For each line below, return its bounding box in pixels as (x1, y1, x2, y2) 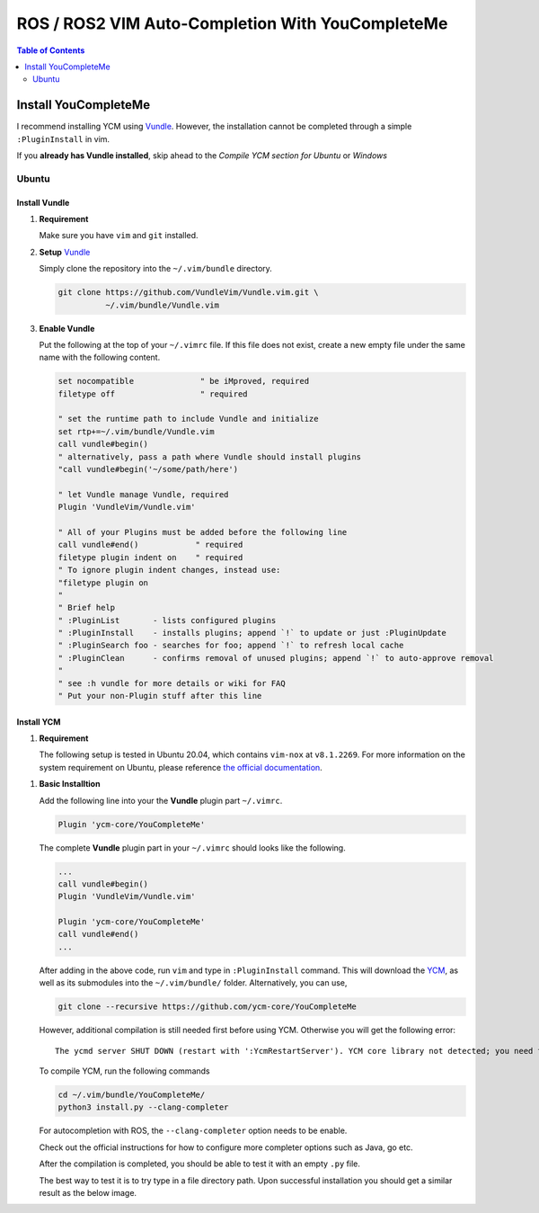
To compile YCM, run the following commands (39, 1066, 210, 1076)
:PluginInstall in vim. (16, 133, 110, 144)
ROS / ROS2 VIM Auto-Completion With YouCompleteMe (16, 13, 448, 33)
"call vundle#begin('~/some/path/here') (57, 464, 238, 474)
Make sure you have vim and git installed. (39, 230, 199, 241)
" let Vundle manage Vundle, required (57, 489, 229, 499)
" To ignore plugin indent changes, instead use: (57, 565, 281, 575)
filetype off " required (57, 388, 248, 399)
